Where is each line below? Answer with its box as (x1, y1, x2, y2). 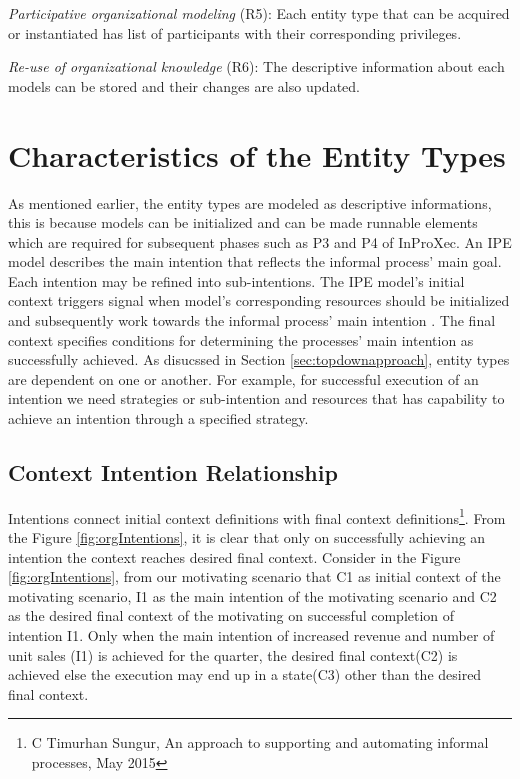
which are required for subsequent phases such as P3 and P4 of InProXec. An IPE (8, 231, 512, 252)
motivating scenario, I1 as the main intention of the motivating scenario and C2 (8, 585, 497, 606)
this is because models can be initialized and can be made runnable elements (8, 212, 478, 233)
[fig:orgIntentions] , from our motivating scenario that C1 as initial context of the (8, 566, 501, 587)
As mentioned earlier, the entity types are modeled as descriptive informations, (8, 192, 492, 213)
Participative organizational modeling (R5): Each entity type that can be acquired (8, 3, 510, 23)
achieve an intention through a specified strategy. (8, 408, 309, 429)
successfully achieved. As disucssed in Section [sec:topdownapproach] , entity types (8, 349, 510, 370)
